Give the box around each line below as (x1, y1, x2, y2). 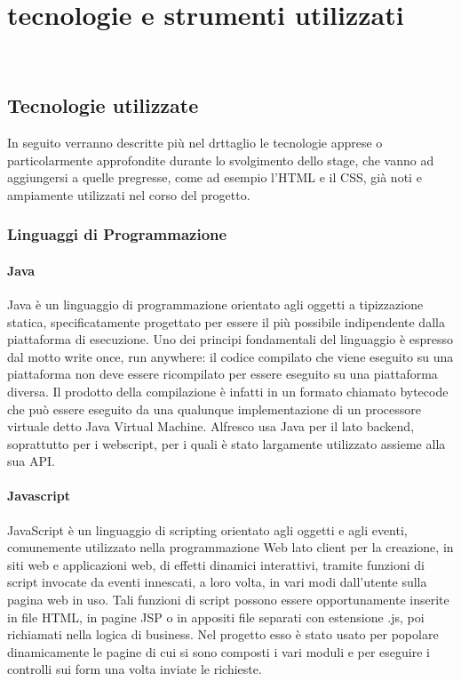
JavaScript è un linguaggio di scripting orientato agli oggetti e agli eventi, (7, 520, 408, 539)
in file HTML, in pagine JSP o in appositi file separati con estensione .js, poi (7, 607, 425, 626)
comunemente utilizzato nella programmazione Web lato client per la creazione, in (7, 538, 454, 557)
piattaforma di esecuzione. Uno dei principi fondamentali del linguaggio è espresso (7, 330, 454, 349)
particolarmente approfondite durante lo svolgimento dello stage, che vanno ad (7, 150, 434, 169)
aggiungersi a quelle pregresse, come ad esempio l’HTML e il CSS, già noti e (7, 168, 422, 187)
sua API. (7, 452, 55, 470)
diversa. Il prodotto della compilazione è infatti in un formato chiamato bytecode (7, 381, 449, 400)
